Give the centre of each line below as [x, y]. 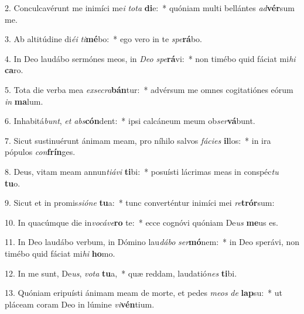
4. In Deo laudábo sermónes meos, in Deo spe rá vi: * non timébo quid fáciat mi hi [150, 58]
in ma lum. [24, 101]
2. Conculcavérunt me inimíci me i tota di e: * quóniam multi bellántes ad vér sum [150, 8]
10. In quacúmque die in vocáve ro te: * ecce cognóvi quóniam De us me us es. [141, 222]
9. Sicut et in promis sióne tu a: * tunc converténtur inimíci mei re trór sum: [140, 203]
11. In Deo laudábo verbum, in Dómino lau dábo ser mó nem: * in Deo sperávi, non [152, 242]
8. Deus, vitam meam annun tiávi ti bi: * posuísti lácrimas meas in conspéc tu [142, 171]
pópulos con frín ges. [40, 152]
